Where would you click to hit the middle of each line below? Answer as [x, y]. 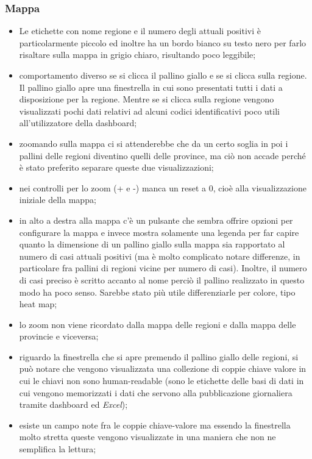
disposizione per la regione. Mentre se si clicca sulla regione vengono [147, 99]
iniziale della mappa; [58, 200]
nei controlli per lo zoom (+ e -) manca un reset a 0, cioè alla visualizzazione [163, 187]
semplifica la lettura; [58, 449]
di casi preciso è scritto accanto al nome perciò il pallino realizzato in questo [162, 279]
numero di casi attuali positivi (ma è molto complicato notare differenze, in [160, 256]
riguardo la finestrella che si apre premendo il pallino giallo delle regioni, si [159, 356]
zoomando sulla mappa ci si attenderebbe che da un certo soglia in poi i [154, 143]
